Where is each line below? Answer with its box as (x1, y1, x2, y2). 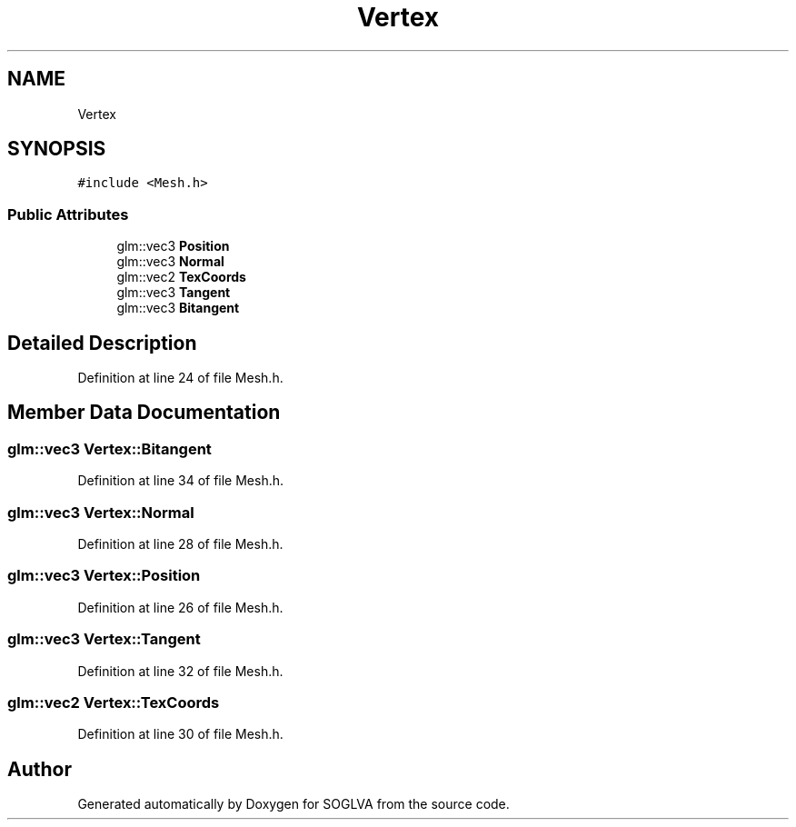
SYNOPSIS (7, 137, 106, 161)
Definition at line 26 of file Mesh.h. (77, 599, 284, 615)
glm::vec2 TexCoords (116, 269, 246, 285)
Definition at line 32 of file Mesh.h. (77, 663, 284, 679)
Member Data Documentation (7, 401, 281, 424)
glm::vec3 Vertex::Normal (7, 503, 194, 522)
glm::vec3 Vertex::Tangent (7, 630, 201, 649)
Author (7, 757, 72, 781)
